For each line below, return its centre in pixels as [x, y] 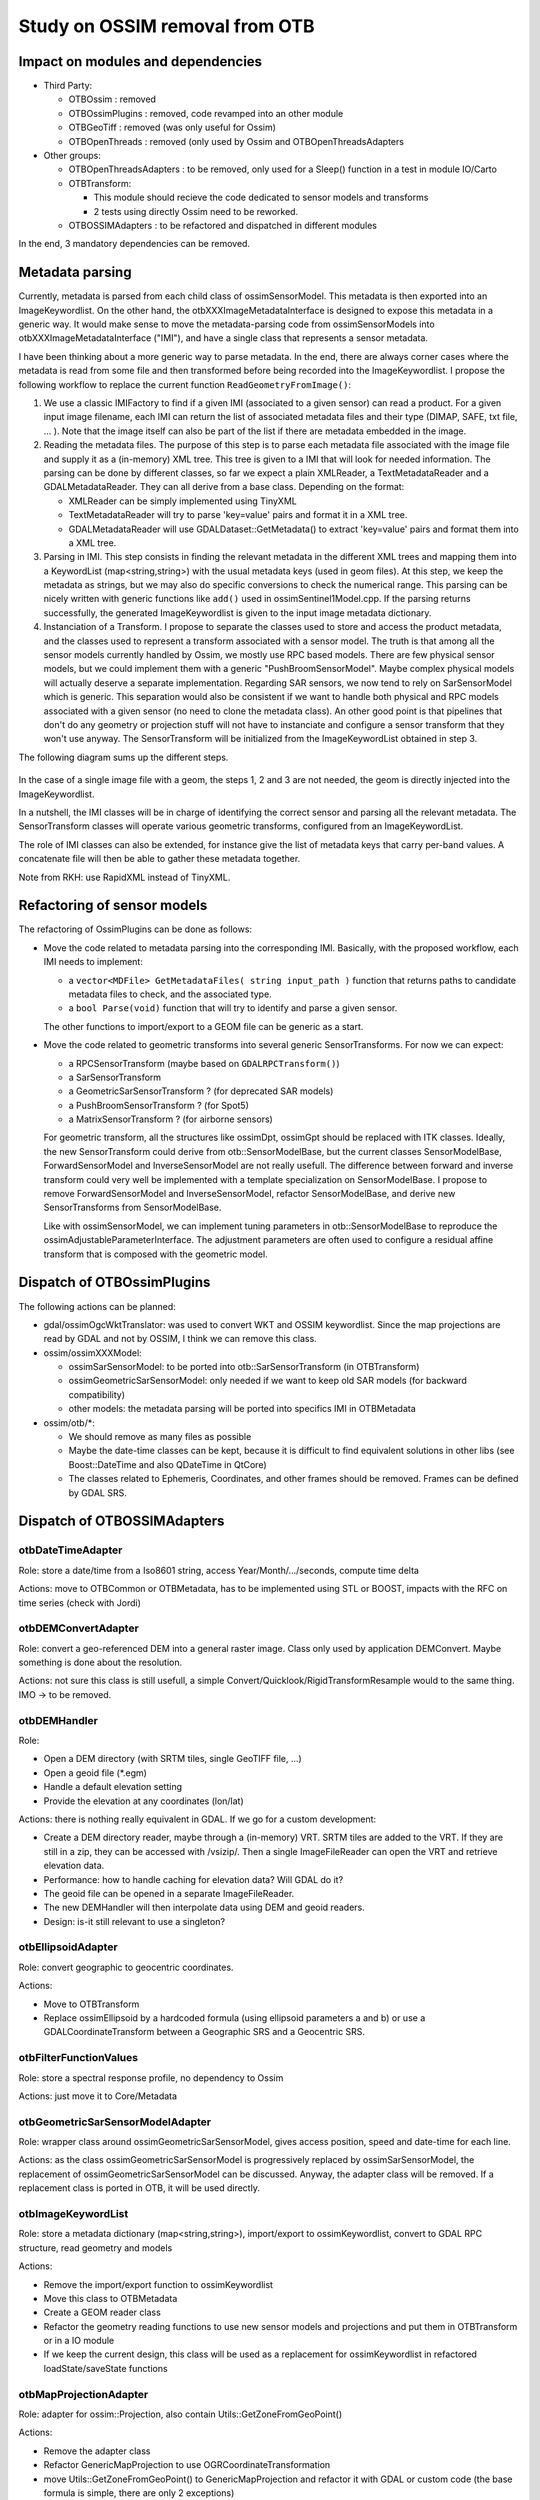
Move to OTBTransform [91, 2004]
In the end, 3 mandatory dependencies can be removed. [134, 244]
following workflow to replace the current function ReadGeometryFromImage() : [185, 384]
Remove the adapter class [97, 2451]
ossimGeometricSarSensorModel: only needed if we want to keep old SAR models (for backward [267, 1381]
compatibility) [96, 1394]
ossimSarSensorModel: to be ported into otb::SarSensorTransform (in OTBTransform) [244, 1367]
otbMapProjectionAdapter [83, 2394]
